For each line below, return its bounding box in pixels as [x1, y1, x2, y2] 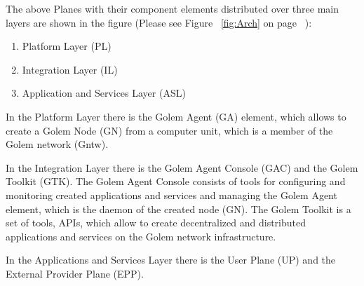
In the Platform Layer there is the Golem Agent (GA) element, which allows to [6, 109, 346, 123]
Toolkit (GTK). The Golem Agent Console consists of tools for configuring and [6, 174, 346, 189]
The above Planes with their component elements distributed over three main [6, 1, 339, 15]
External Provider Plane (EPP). [6, 266, 144, 280]
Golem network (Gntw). [6, 137, 109, 151]
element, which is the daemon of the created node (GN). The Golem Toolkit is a [6, 201, 351, 216]
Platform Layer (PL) [22, 39, 112, 53]
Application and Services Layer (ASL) [22, 86, 186, 100]
